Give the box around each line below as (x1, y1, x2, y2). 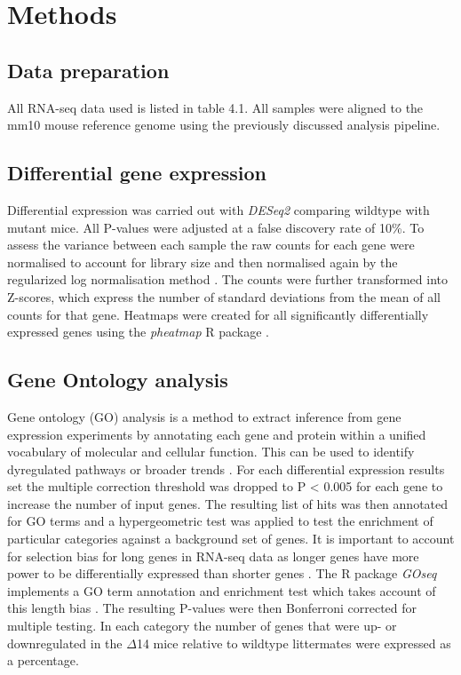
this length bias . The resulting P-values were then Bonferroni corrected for (7, 599, 417, 617)
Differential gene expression (7, 159, 266, 187)
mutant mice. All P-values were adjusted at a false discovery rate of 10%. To (7, 218, 425, 236)
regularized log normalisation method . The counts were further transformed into (7, 270, 449, 289)
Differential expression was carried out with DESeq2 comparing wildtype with (7, 200, 430, 218)
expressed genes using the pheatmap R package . (7, 322, 269, 341)
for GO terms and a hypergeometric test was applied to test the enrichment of (7, 512, 433, 530)
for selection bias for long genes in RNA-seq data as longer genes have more (7, 546, 419, 565)
